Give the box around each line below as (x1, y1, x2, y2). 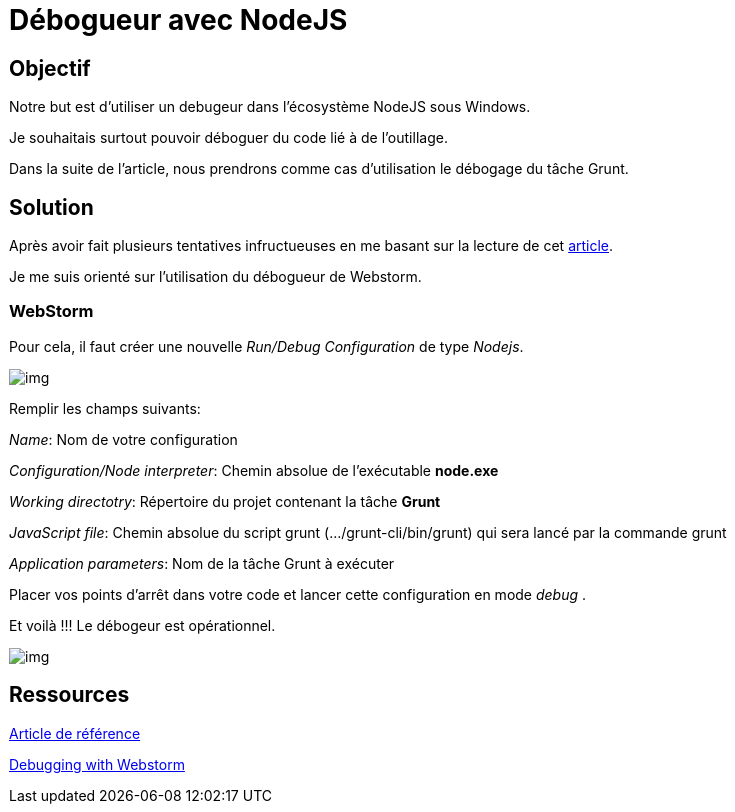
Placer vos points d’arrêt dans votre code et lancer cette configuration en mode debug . (9, 585, 587, 603)
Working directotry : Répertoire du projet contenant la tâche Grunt (9, 492, 441, 510)
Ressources (9, 682, 130, 708)
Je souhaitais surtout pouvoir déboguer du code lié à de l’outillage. (9, 129, 448, 147)
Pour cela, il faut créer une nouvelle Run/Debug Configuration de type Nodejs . (9, 337, 524, 355)
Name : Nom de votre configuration (9, 430, 238, 448)
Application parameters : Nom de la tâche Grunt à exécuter (9, 554, 395, 572)
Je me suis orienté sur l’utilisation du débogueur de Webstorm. (9, 268, 422, 286)
